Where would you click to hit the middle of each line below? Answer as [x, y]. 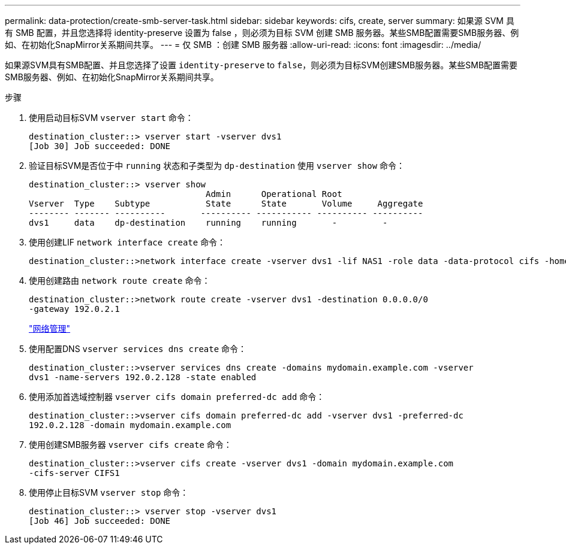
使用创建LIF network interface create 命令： [127, 242]
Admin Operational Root [274, 194]
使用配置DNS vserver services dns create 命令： [138, 349]
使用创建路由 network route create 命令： [120, 280]
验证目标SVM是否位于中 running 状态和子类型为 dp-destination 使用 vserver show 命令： [217, 166]
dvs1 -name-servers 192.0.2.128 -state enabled [143, 377]
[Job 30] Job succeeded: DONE [100, 146]
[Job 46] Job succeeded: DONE [100, 521]
